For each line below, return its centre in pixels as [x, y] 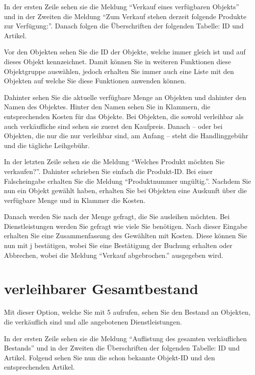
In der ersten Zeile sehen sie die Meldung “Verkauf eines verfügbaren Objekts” [122, 6]
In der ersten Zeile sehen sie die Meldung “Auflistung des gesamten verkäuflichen [126, 338]
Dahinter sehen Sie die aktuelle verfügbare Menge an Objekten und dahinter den [125, 97]
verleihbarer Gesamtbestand [101, 288]
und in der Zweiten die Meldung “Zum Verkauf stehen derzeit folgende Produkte [125, 16]
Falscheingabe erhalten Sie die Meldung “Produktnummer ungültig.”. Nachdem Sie [127, 181]
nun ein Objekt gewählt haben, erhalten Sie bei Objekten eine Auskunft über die [126, 190]
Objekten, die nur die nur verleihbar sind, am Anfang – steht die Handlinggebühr [126, 136]
